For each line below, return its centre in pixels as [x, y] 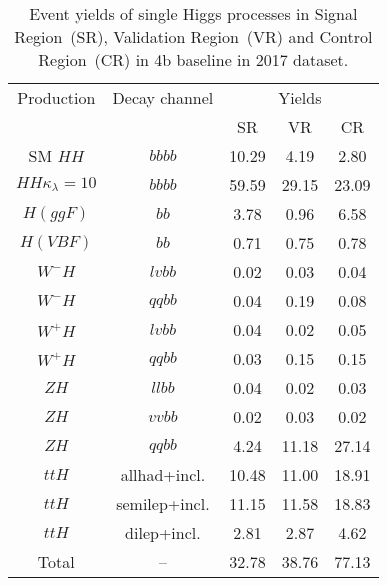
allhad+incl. [163, 474]
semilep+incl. [163, 503]
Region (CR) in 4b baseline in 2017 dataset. [193, 59]
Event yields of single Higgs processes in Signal [193, 13]
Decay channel [163, 97]
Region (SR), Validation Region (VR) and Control [193, 36]
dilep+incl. [163, 532]
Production [56, 97]
